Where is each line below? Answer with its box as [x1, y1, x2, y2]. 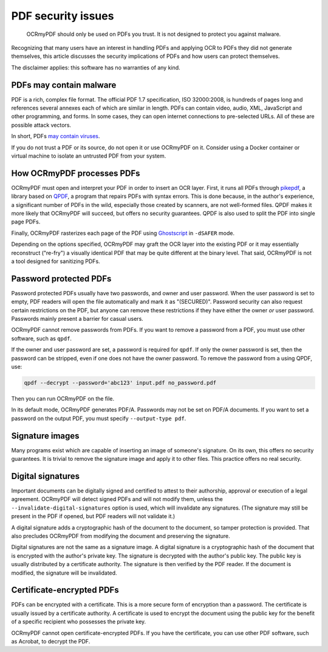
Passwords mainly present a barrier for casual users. [11, 315, 144, 323]
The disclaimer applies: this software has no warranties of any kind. [11, 64, 180, 71]
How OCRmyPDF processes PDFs [11, 168, 140, 178]
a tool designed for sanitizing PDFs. [11, 258, 100, 265]
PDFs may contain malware [11, 80, 117, 90]
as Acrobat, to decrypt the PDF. [11, 637, 91, 645]
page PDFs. [11, 218, 41, 225]
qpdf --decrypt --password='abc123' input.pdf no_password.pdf [24, 379, 217, 387]
